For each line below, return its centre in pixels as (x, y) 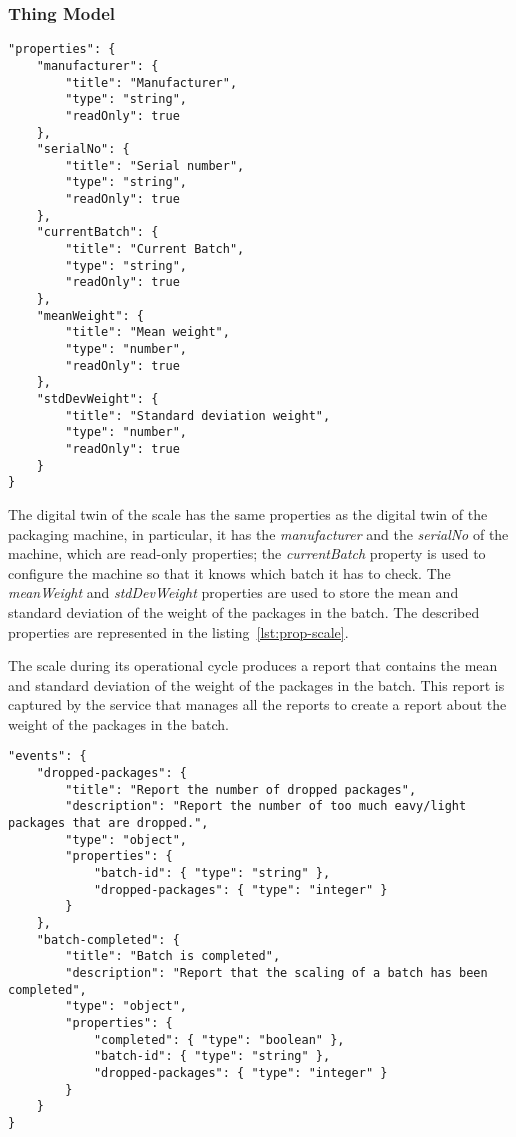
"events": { (47, 756)
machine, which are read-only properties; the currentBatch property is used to (247, 553)
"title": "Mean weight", (147, 332)
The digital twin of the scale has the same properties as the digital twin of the (248, 513)
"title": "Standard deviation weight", (198, 415)
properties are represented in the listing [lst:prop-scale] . (178, 631)
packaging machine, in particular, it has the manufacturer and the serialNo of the (258, 533)
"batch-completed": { (108, 939)
